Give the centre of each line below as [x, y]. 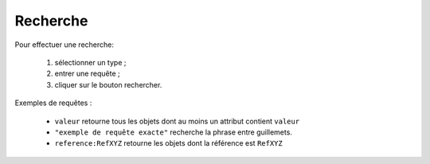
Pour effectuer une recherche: [64, 45]
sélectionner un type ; [90, 62]
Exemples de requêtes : [53, 103]
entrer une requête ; [88, 74]
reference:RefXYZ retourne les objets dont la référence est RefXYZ [168, 143]
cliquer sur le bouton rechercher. [108, 84]
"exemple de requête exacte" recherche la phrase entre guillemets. [173, 132]
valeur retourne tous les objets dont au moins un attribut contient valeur [177, 121]
